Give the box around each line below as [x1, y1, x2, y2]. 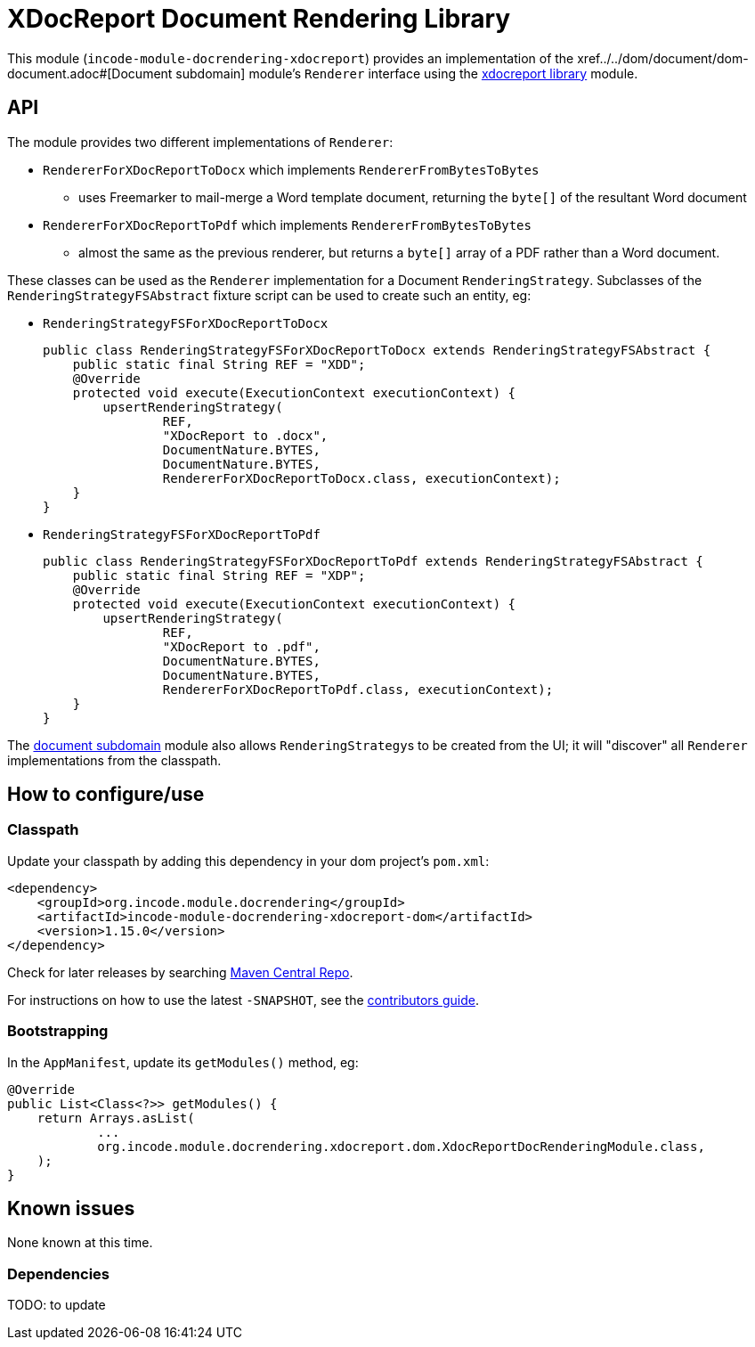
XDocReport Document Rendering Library [7, 4, 511, 34]
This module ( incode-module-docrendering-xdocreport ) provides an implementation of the [7, 50, 574, 66]
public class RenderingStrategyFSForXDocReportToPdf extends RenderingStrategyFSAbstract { [43, 553, 703, 568]
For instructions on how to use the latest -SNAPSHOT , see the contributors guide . [7, 992, 479, 1008]
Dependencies [7, 1264, 110, 1283]
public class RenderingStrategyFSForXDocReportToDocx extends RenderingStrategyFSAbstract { [43, 342, 711, 357]
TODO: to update [7, 1297, 106, 1313]
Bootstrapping [7, 1022, 109, 1041]
